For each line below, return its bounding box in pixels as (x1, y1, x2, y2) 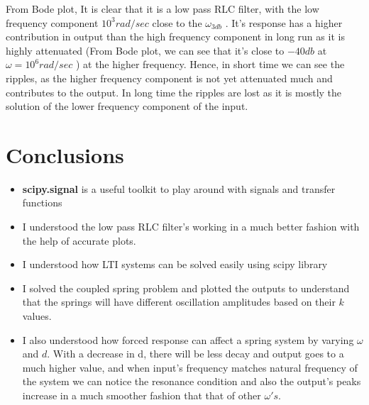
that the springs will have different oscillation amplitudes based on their (22, 294, 336, 309)
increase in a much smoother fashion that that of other (22, 388, 261, 402)
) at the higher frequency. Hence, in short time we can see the (75, 57, 345, 72)
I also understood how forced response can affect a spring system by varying (22, 332, 354, 347)
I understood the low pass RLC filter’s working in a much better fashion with (22, 219, 360, 234)
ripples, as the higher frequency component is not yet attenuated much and (6, 70, 333, 85)
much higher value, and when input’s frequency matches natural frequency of (22, 360, 358, 375)
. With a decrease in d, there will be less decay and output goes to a (47, 346, 344, 361)
